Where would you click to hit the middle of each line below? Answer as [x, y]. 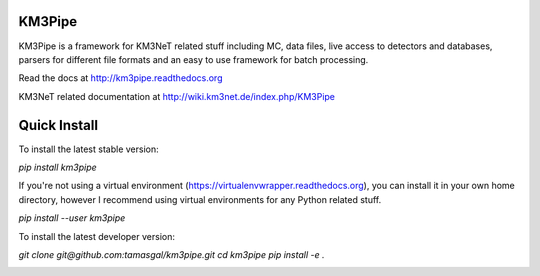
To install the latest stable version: [88, 149]
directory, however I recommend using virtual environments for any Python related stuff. [200, 199]
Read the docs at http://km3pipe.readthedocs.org [120, 78]
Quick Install [58, 125]
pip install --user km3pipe [72, 218]
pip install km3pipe [57, 167]
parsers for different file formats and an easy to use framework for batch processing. [193, 59]
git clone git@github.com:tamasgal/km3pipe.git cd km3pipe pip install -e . [171, 254]
